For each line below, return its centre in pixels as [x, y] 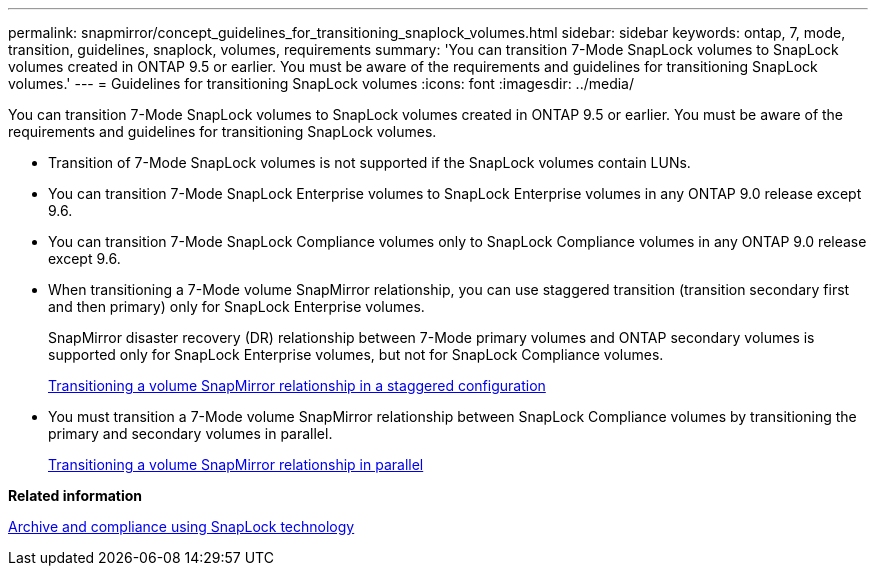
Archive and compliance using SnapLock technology [181, 526]
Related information [75, 495]
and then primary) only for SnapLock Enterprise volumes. [236, 306]
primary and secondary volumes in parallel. [190, 433]
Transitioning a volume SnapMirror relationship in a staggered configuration [297, 385]
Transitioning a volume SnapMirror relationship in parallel [236, 464]
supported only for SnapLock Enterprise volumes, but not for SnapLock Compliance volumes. [356, 354]
